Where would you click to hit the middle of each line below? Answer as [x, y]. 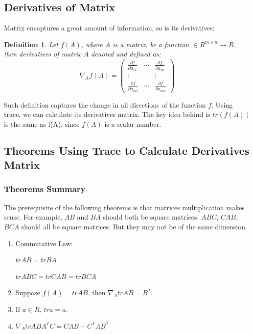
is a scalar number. [133, 124]
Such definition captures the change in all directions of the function [105, 104]
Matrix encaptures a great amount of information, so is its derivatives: [109, 28]
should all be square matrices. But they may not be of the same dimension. [134, 226]
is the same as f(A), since [42, 124]
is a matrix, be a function [151, 44]
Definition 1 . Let [31, 44]
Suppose [28, 292]
